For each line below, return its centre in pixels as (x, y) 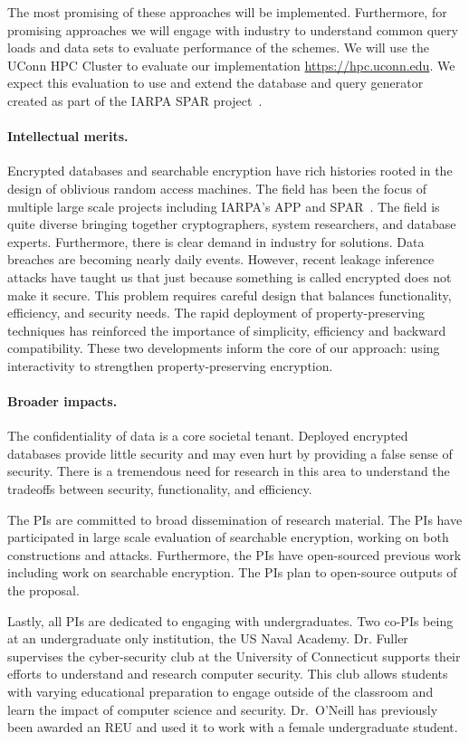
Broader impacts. (62, 401)
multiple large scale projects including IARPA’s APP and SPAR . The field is (224, 206)
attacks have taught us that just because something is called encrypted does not (230, 276)
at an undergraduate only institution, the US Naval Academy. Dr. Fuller (208, 638)
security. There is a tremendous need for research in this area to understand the (229, 471)
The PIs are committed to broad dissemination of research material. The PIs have (235, 519)
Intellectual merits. (68, 136)
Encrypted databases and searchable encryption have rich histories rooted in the (230, 171)
